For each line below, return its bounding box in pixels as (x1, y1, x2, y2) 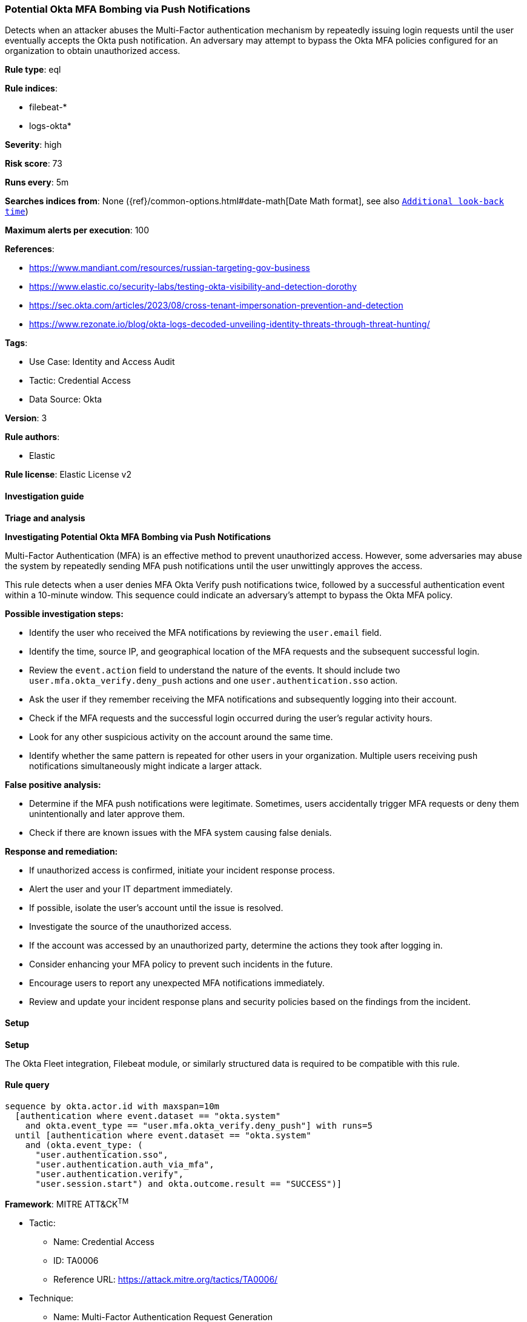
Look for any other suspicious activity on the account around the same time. (29, 731, 333, 742)
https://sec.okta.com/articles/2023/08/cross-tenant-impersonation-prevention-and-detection (29, 300, 403, 311)
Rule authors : (5, 432, 60, 442)
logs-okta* (29, 121, 71, 132)
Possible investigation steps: (5, 608, 124, 619)
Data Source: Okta (29, 394, 102, 405)
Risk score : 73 (5, 158, 62, 169)
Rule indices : (5, 83, 58, 94)
